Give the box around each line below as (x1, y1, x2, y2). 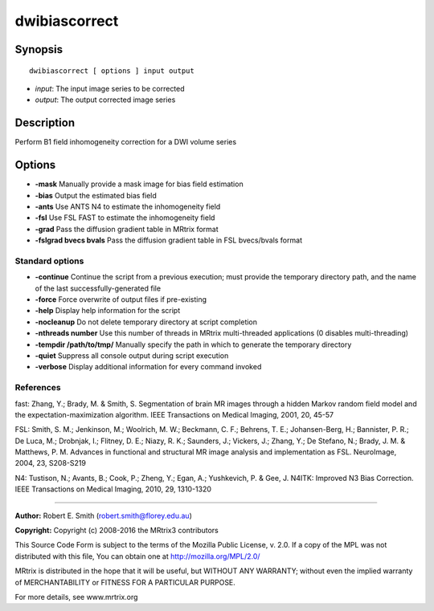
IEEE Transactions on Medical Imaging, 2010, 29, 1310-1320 (14, 484, 212, 494)
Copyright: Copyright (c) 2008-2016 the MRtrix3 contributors (14, 526, 219, 536)
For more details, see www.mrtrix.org (14, 592, 138, 601)
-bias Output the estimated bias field (35, 190, 157, 200)
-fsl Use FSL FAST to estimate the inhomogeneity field (35, 213, 215, 222)
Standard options (14, 255, 84, 267)
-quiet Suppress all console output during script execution (35, 350, 229, 360)
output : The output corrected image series (35, 95, 176, 104)
